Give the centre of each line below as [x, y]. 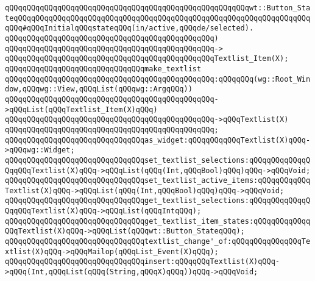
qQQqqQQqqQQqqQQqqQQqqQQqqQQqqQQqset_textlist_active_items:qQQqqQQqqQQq [158, 181]
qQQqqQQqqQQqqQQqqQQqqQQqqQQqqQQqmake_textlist [103, 69]
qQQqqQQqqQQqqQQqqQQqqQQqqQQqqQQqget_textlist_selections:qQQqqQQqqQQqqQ [158, 201]
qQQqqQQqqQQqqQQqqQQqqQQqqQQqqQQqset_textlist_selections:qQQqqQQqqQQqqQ [158, 160]
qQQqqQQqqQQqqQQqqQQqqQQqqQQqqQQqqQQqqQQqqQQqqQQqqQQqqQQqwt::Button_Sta [158, 8]
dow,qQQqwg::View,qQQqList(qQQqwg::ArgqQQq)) [99, 89]
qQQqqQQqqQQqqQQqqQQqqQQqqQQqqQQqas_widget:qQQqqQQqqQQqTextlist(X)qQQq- [158, 140]
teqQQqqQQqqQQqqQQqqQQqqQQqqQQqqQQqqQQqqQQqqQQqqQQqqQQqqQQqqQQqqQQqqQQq [158, 18]
